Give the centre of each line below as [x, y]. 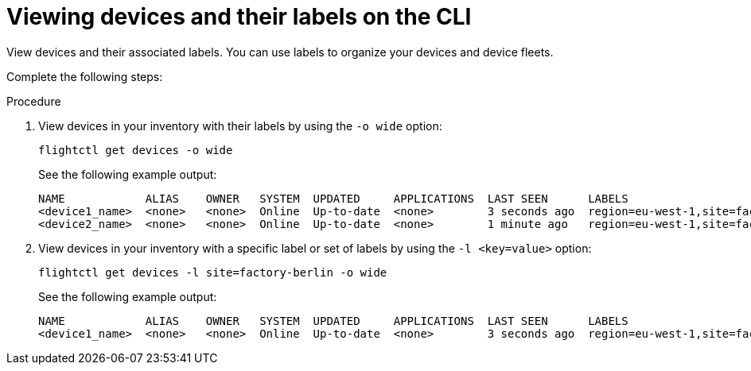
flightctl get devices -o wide [136, 150]
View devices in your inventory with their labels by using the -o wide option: [240, 126]
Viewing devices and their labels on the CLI [239, 17]
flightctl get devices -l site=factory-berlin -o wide [213, 272]
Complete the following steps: [85, 76]
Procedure [34, 101]
